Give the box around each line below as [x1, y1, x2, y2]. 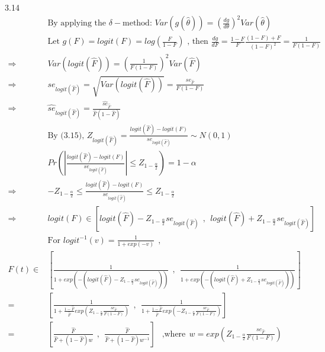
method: [123, 19, 152, 28]
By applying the [47, 19, 106, 28]
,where [162, 329, 186, 338]
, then [187, 37, 208, 46]
